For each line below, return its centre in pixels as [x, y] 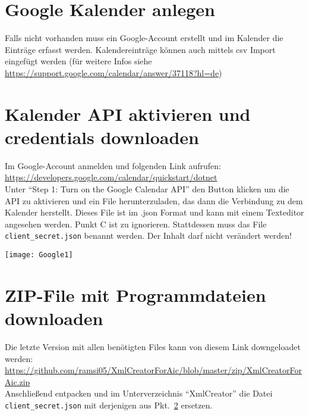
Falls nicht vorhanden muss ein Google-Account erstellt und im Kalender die [144, 38]
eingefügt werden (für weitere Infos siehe [78, 61]
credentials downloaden [102, 137]
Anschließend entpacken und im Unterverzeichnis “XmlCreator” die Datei [139, 393]
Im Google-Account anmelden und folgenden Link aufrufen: [113, 165]
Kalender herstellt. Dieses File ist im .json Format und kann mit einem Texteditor [154, 212]
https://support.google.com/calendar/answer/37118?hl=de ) [113, 72]
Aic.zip [18, 381]
